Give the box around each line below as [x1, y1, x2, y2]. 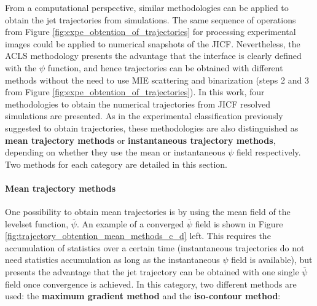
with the [5, 61, 37, 74]
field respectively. [236, 146, 301, 159]
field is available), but [231, 253, 313, 266]
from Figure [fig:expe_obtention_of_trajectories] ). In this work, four [5, 85, 265, 98]
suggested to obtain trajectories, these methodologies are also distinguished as [5, 121, 299, 134]
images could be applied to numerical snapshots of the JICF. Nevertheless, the [5, 37, 300, 50]
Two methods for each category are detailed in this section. [5, 157, 227, 170]
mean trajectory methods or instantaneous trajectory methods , [5, 133, 276, 146]
